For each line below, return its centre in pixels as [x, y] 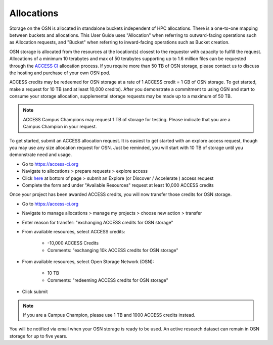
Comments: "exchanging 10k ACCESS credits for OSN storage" [113, 250]
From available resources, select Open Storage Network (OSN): [88, 262]
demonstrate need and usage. [41, 155]
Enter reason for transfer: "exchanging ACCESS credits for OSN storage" [98, 222]
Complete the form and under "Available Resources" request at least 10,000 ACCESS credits [118, 185]
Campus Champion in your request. [60, 127]
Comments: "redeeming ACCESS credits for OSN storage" [108, 280]
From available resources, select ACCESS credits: [74, 231]
